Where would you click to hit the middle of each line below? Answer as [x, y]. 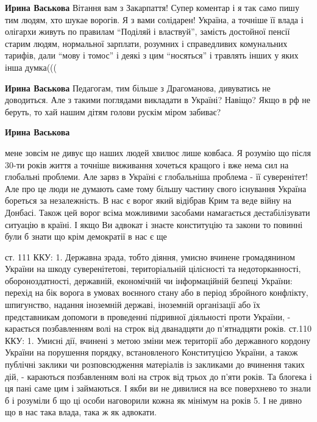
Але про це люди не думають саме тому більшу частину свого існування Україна [156, 188]
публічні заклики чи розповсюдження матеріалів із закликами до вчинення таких [155, 364]
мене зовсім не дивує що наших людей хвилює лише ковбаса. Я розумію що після [158, 152]
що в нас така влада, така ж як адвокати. [81, 412]
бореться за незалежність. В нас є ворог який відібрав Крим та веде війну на [148, 200]
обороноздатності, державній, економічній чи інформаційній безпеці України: [149, 280]
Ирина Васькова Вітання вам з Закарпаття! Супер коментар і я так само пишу [152, 7]
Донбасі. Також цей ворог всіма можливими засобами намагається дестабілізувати [158, 212]
